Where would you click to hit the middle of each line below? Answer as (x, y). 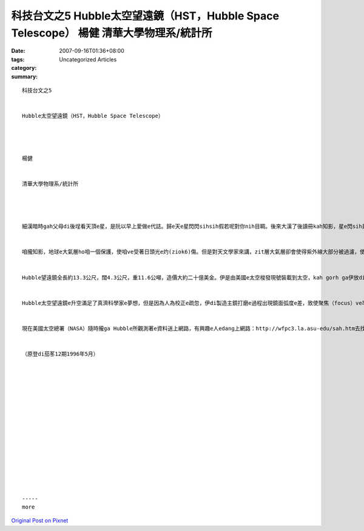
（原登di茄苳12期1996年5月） (60, 354)
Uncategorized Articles (88, 59)
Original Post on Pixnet (40, 521)
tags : (18, 59)
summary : (25, 77)
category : (24, 68)
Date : (18, 51)
